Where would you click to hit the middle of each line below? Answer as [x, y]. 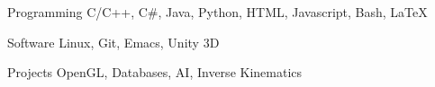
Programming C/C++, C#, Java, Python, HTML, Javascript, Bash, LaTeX [217, 12]
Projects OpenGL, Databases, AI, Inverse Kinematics [155, 72]
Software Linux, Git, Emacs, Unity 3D [113, 42]
